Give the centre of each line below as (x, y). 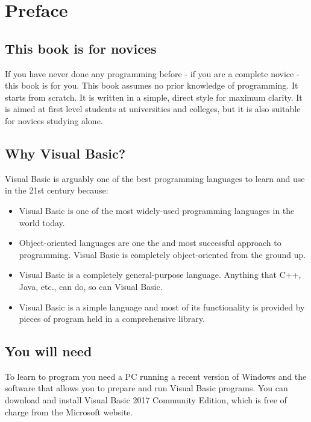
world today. (42, 222)
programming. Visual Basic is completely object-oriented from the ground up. (162, 254)
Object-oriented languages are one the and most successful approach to (150, 243)
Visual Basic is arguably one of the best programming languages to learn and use (155, 178)
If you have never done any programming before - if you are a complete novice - (152, 73)
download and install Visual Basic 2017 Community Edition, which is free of (146, 400)
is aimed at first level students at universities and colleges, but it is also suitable (153, 109)
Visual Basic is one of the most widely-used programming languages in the (157, 210)
